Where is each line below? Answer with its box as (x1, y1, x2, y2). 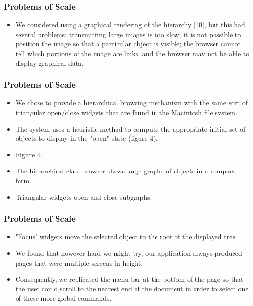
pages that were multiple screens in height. (15, 257, 143, 268)
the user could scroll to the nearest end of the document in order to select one (15, 283, 249, 293)
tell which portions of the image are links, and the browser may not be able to (15, 48, 250, 58)
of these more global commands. (15, 293, 112, 303)
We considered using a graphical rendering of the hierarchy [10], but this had (15, 19, 245, 30)
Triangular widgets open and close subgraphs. (15, 191, 152, 202)
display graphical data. (15, 57, 84, 68)
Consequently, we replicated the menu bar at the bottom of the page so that (15, 274, 244, 284)
